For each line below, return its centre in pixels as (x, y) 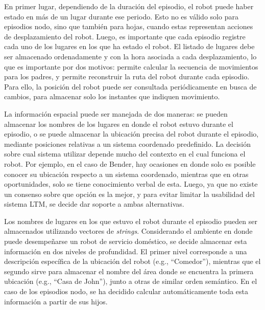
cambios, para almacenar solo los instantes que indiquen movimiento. (112, 96)
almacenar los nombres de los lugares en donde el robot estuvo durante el (119, 124)
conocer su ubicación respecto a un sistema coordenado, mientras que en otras (126, 174)
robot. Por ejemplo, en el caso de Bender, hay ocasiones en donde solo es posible (130, 163)
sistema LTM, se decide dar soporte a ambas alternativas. (94, 204)
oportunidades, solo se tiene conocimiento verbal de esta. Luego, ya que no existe (131, 184)
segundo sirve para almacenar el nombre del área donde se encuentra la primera (129, 271)
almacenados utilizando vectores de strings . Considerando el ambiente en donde (128, 231)
